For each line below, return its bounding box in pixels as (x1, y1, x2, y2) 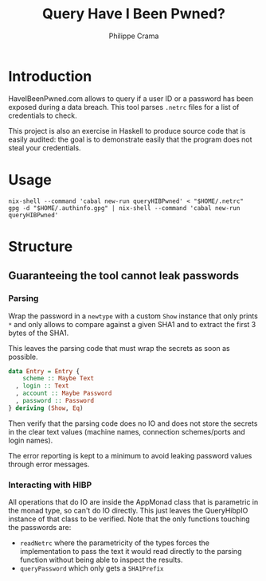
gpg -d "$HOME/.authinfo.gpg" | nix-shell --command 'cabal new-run (8, 204, 241, 212)
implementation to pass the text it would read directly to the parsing (19, 547, 242, 556)
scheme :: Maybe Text (22, 375, 94, 383)
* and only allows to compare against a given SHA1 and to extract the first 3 (8, 319, 256, 329)
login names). (8, 435, 53, 445)
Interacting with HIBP (8, 479, 92, 490)
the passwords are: (8, 523, 72, 532)
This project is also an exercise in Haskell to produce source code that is (8, 126, 246, 135)
